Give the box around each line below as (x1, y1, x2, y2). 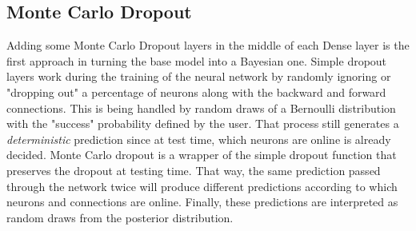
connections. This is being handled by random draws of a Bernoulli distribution (6, 99, 396, 116)
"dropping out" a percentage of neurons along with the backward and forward (6, 83, 386, 100)
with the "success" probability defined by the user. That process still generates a (6, 115, 399, 132)
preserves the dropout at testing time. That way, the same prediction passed (6, 161, 381, 178)
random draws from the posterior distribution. (6, 209, 234, 225)
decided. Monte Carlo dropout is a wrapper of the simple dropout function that (6, 146, 397, 163)
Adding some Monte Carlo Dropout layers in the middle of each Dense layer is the (6, 37, 410, 54)
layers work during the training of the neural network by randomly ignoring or (6, 68, 391, 85)
